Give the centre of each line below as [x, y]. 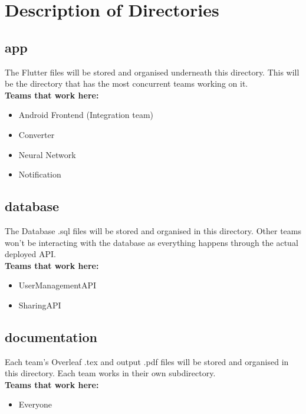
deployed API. [30, 254]
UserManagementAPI [57, 285]
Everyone [35, 404]
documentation [51, 336]
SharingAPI [40, 305]
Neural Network [47, 154]
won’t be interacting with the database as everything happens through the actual [152, 242]
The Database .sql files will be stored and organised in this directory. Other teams [153, 230]
